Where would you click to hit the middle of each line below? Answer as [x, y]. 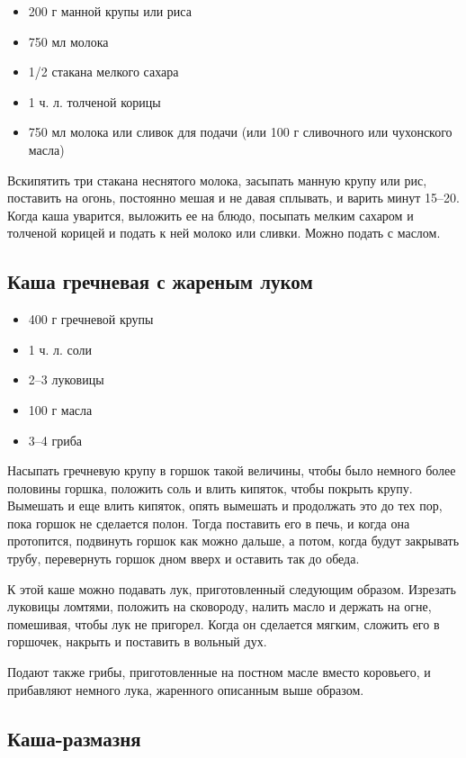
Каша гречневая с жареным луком [160, 281]
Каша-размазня [74, 738]
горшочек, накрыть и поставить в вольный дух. [137, 641]
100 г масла [60, 409]
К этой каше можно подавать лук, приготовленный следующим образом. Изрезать [232, 588]
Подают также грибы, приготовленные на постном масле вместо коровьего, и [219, 672]
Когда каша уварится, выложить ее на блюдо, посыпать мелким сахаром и [211, 215]
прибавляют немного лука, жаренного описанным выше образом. [186, 689]
